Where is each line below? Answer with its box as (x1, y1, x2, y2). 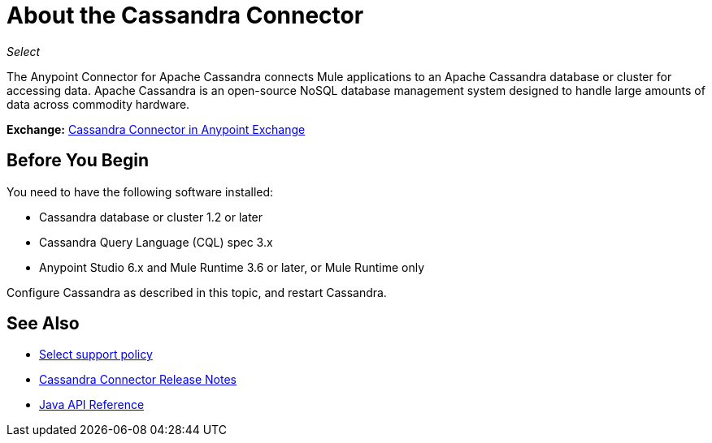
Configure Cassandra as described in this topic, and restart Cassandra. (7, 285, 387, 299)
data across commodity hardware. (7, 97, 190, 111)
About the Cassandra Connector (7, 2, 364, 29)
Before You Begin (7, 150, 150, 171)
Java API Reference (39, 398, 145, 412)
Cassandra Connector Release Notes (39, 372, 237, 387)
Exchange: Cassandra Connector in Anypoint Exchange (7, 122, 306, 136)
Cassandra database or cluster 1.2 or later (39, 209, 263, 224)
